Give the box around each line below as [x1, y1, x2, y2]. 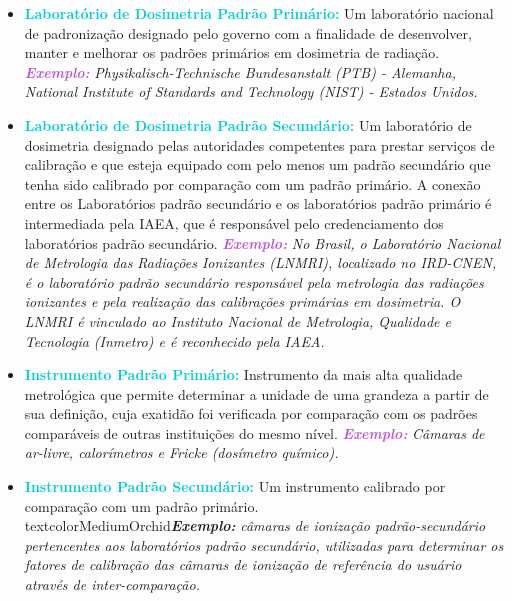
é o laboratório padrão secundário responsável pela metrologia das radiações [24, 271, 484, 292]
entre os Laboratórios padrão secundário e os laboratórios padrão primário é [24, 193, 492, 214]
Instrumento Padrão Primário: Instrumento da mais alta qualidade [24, 364, 463, 385]
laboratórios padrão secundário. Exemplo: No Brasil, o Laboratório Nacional [24, 232, 501, 253]
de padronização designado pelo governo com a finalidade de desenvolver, [24, 22, 472, 43]
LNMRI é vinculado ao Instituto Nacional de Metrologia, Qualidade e [24, 310, 452, 331]
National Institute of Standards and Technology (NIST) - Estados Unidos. [24, 81, 478, 102]
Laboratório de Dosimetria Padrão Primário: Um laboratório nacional [24, 3, 494, 23]
